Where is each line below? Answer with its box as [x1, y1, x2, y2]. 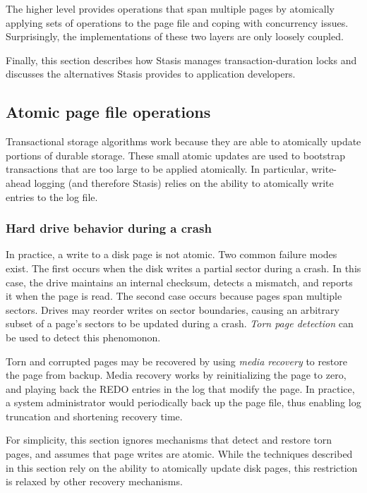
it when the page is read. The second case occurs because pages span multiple [6, 288, 342, 303]
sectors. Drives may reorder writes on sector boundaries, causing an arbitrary [6, 302, 339, 317]
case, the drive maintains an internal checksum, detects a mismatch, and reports [6, 274, 353, 289]
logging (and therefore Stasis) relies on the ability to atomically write [34, 175, 334, 190]
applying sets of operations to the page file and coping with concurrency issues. [6, 15, 349, 30]
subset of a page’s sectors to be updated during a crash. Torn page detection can [6, 316, 354, 331]
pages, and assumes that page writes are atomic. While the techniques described [6, 446, 353, 461]
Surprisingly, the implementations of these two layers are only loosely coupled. [6, 29, 344, 44]
